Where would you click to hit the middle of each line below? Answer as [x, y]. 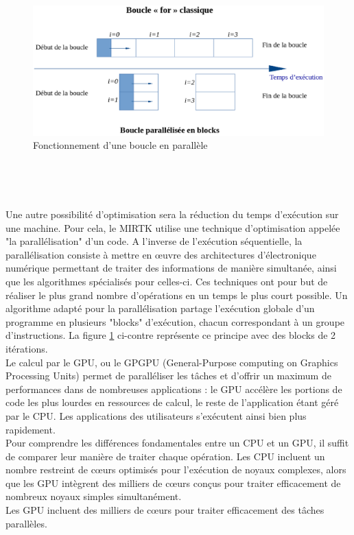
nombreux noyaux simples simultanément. [94, 496]
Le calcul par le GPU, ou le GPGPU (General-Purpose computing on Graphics [172, 362]
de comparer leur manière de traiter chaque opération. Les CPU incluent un [165, 456]
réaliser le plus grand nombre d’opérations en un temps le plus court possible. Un [177, 295]
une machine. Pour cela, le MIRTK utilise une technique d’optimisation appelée [173, 227]
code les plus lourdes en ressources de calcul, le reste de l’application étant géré [172, 402]
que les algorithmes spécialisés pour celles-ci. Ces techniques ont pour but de [167, 281]
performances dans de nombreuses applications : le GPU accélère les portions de [174, 389]
